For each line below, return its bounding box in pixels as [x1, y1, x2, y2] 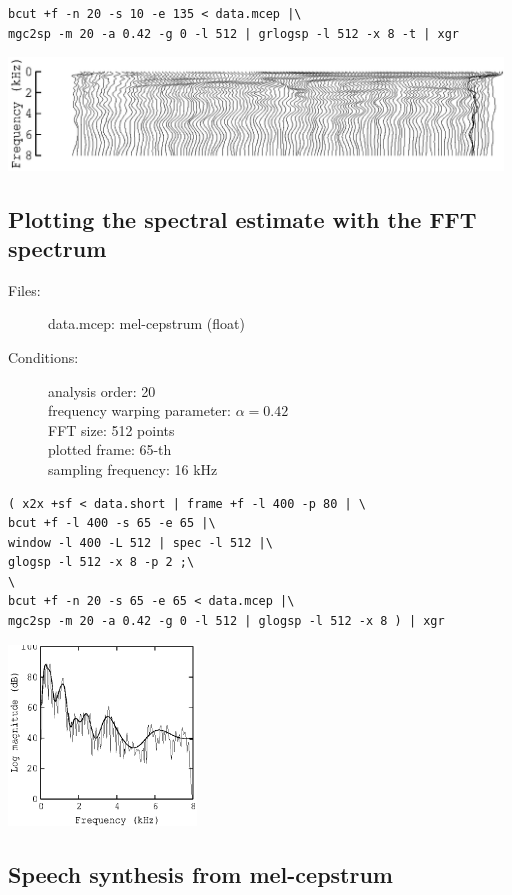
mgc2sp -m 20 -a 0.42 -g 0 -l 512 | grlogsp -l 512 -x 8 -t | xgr [8, 26, 460, 41]
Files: [8, 279, 41, 300]
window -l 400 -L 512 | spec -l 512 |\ [8, 535, 273, 550]
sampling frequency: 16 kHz [48, 458, 218, 479]
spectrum [8, 232, 107, 263]
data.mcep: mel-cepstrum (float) [48, 313, 245, 334]
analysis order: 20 [48, 380, 156, 401]
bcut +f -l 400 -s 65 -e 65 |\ [8, 516, 216, 531]
